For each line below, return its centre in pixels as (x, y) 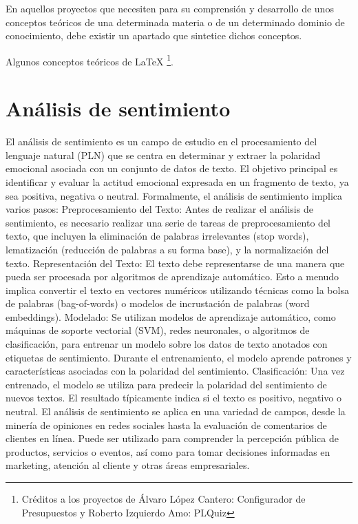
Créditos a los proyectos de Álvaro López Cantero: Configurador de (164, 499)
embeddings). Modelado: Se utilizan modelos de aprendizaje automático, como (171, 316)
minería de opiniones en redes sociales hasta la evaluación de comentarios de (166, 425)
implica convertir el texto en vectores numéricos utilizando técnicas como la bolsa (177, 290)
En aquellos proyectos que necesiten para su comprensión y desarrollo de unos (170, 8)
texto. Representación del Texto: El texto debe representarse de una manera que (175, 263)
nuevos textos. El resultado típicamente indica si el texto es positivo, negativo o (173, 398)
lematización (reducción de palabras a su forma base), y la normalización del (167, 249)
